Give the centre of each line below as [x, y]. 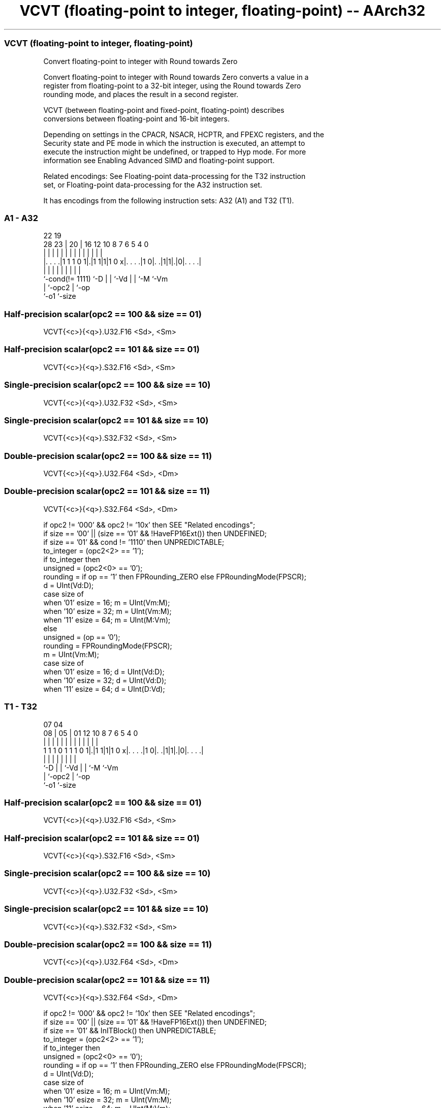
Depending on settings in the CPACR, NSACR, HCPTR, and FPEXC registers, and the [184, 134]
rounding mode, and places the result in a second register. [141, 94]
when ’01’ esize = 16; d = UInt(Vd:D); [104, 671]
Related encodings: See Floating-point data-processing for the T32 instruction [174, 176]
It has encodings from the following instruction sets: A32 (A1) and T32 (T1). [169, 200]
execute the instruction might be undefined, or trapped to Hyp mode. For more [175, 151]
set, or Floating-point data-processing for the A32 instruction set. [153, 184]
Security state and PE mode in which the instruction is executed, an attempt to [174, 143]
